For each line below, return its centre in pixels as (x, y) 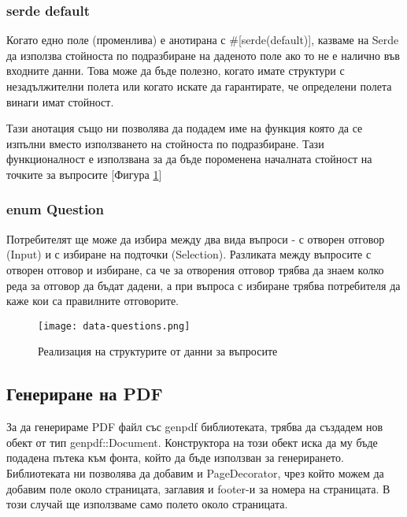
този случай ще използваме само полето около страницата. (147, 504)
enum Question (55, 209)
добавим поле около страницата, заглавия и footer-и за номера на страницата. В (198, 488)
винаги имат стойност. (60, 101)
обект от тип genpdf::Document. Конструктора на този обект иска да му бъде (192, 442)
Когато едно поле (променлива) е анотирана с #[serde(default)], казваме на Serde (203, 40)
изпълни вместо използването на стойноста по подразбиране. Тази (165, 143)
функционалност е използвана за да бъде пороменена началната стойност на (189, 159)
